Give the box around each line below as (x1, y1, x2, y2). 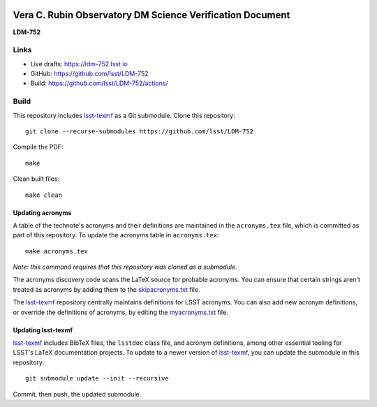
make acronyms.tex (25, 247, 89, 255)
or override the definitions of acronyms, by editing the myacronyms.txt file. (13, 308, 228, 316)
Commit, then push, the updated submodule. (13, 390, 142, 398)
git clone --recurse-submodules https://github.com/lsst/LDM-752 (25, 127, 254, 135)
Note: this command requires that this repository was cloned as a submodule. (13, 262, 237, 272)
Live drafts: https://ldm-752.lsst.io (30, 59, 128, 68)
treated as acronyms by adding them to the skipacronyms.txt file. (13, 285, 200, 293)
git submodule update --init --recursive (25, 374, 169, 383)
